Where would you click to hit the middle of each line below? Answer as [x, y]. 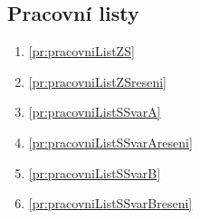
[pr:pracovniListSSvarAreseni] [110, 142]
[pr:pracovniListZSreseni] [97, 81]
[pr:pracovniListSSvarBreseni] [110, 203]
